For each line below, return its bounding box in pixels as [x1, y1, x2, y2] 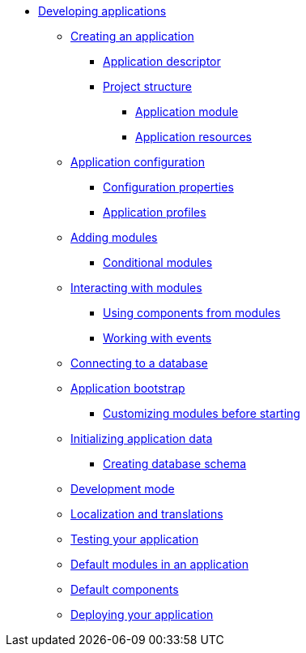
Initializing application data [70, 432, 213, 445]
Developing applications [38, 4, 167, 18]
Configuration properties [103, 180, 234, 194]
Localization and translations [70, 507, 223, 521]
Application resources [135, 130, 253, 144]
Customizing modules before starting [103, 406, 300, 420]
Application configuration [70, 155, 206, 169]
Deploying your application [70, 608, 214, 621]
